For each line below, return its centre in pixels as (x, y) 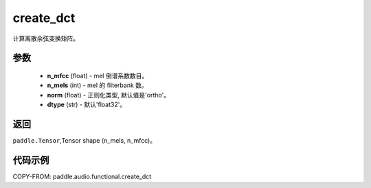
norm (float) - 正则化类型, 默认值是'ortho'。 (109, 95)
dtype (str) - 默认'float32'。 (87, 105)
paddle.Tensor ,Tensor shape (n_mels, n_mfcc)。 (85, 141)
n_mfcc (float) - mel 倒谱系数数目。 (98, 75)
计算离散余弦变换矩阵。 (46, 38)
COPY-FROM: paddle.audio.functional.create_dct (82, 176)
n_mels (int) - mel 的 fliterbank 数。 (97, 85)
